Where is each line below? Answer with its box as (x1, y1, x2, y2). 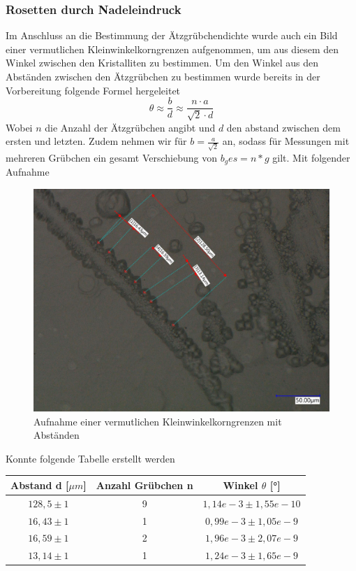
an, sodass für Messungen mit (222, 134, 350, 148)
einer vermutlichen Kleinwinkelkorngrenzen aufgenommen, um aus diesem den (6, 41, 339, 56)
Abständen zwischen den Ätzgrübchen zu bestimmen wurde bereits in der (6, 69, 320, 83)
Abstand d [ (10, 477, 69, 492)
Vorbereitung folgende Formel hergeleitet (6, 83, 181, 97)
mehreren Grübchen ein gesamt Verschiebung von (6, 150, 217, 164)
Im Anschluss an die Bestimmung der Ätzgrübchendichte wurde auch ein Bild (6, 28, 338, 43)
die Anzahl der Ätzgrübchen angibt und (45, 120, 216, 134)
